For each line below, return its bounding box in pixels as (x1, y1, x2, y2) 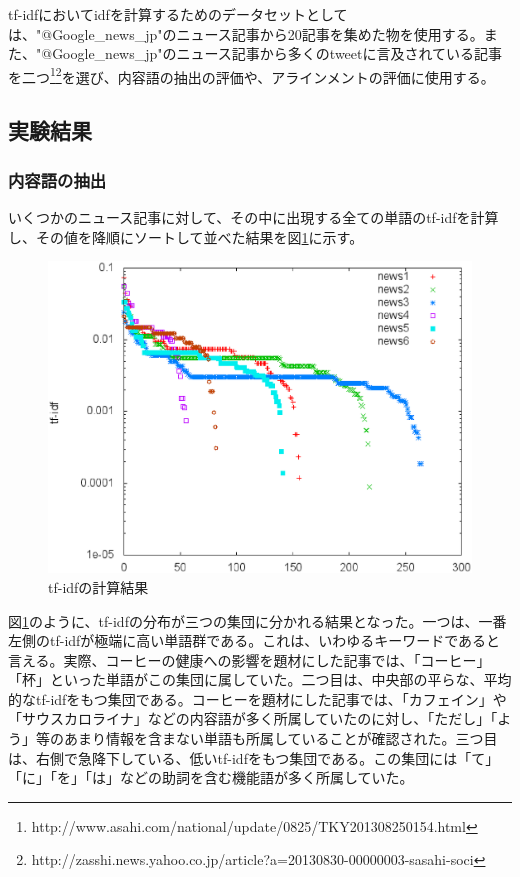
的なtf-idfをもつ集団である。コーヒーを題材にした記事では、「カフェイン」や (8, 688, 507, 709)
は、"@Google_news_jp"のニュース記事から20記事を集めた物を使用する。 (8, 23, 484, 44)
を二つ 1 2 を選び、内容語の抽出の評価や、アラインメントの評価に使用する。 (8, 63, 495, 87)
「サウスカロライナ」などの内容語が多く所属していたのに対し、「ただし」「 (8, 708, 498, 729)
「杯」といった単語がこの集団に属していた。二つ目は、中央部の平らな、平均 (8, 669, 512, 690)
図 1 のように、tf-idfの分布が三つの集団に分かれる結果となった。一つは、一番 (8, 610, 507, 631)
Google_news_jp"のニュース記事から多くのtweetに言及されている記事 (52, 43, 503, 64)
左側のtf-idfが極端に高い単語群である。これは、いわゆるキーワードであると (8, 630, 501, 651)
